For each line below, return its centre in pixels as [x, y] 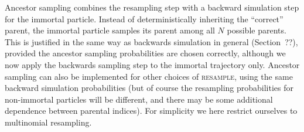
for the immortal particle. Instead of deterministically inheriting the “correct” [144, 18]
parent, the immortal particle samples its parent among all [110, 30]
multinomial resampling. [48, 122]
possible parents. [257, 30]
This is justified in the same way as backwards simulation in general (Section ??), [151, 41]
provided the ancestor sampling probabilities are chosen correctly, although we [145, 53]
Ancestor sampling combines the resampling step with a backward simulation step [152, 7]
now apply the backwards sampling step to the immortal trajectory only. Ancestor [152, 64]
